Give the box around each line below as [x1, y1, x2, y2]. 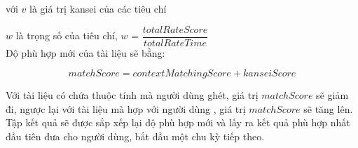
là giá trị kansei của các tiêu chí [29, 1, 167, 15]
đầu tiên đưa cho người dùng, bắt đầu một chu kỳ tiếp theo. [6, 129, 265, 144]
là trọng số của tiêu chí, [15, 28, 118, 43]
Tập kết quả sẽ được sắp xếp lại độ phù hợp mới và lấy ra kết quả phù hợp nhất [6, 115, 350, 130]
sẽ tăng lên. [303, 101, 353, 116]
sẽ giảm [316, 88, 349, 102]
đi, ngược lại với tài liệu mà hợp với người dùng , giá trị [6, 101, 246, 116]
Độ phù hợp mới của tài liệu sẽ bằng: [6, 45, 165, 60]
